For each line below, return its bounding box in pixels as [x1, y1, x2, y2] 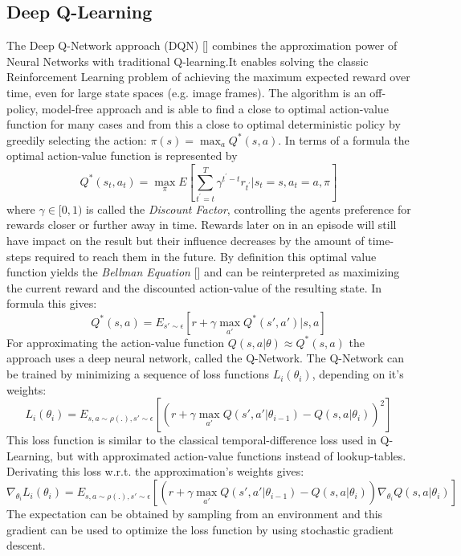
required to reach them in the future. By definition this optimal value [35, 247, 377, 264]
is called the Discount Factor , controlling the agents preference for [86, 200, 411, 217]
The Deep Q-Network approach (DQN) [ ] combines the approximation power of [6, 37, 398, 54]
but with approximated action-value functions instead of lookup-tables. [56, 447, 406, 464]
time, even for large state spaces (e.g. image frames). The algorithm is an [6, 84, 366, 100]
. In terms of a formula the [278, 131, 410, 148]
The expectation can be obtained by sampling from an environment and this [6, 505, 383, 522]
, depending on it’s [312, 366, 404, 382]
